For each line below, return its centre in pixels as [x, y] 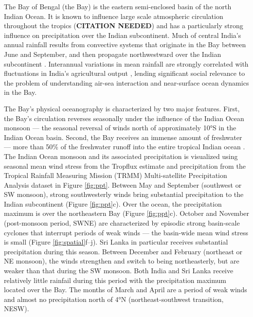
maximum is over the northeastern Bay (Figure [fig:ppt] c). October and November [127, 213]
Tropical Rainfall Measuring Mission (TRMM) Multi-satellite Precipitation [116, 175]
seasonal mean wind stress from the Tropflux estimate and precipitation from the [125, 166]
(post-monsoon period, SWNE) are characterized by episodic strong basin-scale [122, 223]
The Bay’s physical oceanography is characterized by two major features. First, [122, 108]
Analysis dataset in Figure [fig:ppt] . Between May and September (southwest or [123, 185]
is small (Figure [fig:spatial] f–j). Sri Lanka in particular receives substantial [116, 242]
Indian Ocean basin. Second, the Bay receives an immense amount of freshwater [123, 137]
